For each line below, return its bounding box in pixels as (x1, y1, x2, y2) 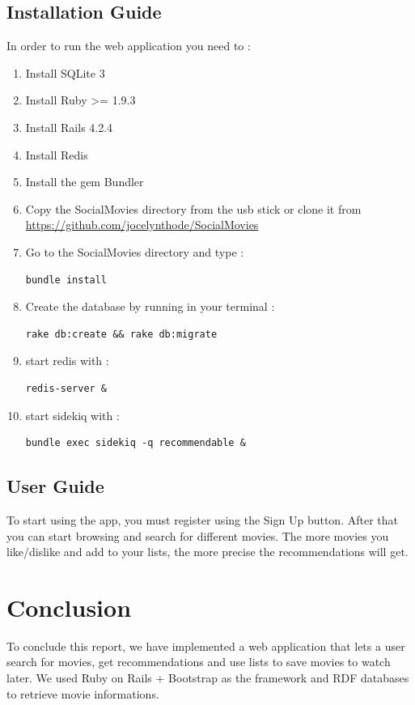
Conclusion (6, 590, 132, 623)
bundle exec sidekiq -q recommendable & (25, 437, 246, 449)
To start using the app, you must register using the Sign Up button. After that (6, 511, 398, 528)
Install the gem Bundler (25, 173, 144, 190)
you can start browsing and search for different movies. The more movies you (6, 527, 389, 544)
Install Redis (25, 146, 88, 163)
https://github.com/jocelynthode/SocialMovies (25, 216, 259, 233)
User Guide (6, 474, 104, 499)
